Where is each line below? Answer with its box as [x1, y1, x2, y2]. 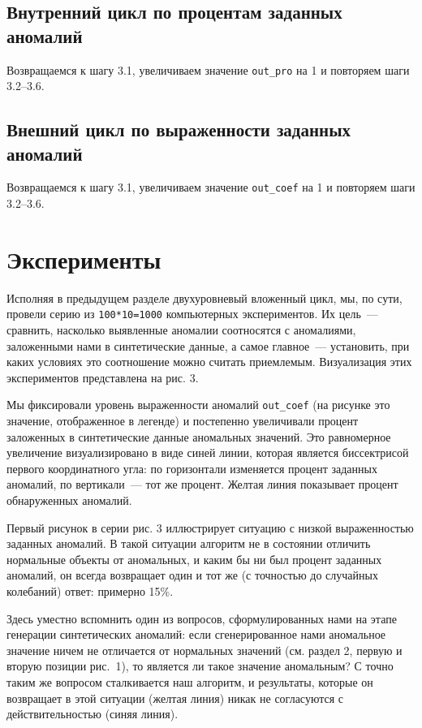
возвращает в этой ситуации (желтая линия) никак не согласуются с [6, 689, 343, 706]
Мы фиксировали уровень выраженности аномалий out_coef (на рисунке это [6, 396, 390, 413]
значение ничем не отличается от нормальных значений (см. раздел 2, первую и [6, 641, 403, 658]
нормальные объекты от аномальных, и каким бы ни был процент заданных [6, 550, 382, 567]
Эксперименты [6, 242, 161, 275]
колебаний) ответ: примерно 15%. [6, 583, 174, 600]
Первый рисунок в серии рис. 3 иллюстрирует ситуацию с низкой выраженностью [6, 519, 414, 536]
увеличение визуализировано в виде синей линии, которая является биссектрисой [6, 444, 409, 461]
